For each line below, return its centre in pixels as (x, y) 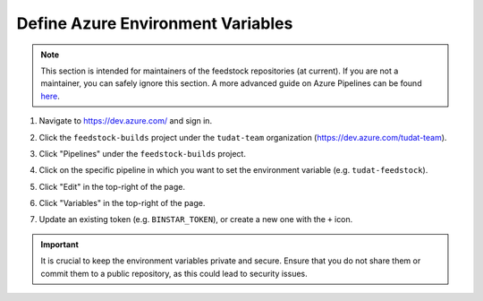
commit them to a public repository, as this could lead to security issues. (174, 273)
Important (60, 244)
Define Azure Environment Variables (155, 23)
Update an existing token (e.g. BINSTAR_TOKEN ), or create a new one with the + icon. (196, 219)
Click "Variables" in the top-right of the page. (122, 203)
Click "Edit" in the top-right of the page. (112, 186)
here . (50, 96)
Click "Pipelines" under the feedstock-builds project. (142, 153)
